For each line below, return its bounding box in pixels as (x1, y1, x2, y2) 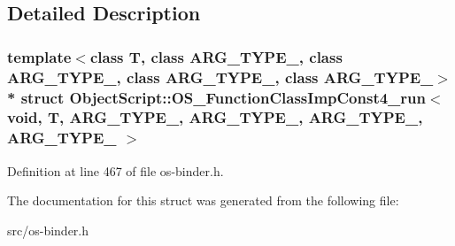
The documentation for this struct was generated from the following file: (7, 191, 399, 210)
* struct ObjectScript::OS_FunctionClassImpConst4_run (7, 86, 426, 108)
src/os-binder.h (7, 220, 89, 239)
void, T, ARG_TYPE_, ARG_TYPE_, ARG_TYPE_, (7, 106, 423, 128)
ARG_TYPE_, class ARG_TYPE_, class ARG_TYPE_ (7, 65, 434, 88)
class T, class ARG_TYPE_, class (89, 45, 343, 67)
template (7, 45, 72, 67)
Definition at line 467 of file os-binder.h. (7, 161, 224, 180)
